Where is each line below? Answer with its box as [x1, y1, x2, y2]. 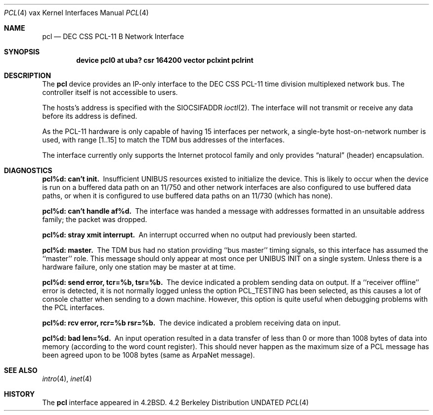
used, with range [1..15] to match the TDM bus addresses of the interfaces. [42, 136, 285, 144]
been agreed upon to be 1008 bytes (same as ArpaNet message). [42, 351, 255, 359]
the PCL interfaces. [42, 303, 105, 312]
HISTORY [4, 390, 35, 398]
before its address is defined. [42, 112, 137, 120]
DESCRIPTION [4, 71, 51, 80]
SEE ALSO [4, 366, 38, 374]
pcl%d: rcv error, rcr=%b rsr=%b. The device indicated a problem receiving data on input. [42, 319, 341, 327]
